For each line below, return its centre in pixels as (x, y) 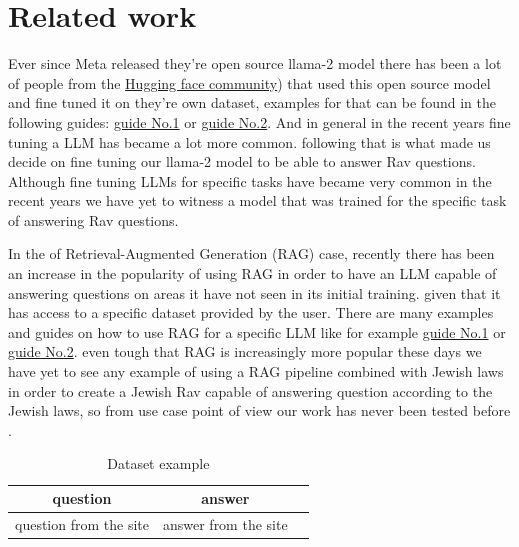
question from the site (82, 523)
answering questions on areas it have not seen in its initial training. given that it (254, 292)
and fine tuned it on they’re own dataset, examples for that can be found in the (252, 102)
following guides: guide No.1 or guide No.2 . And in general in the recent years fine (259, 121)
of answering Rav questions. (93, 219)
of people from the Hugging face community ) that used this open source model (249, 82)
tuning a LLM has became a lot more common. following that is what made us (249, 141)
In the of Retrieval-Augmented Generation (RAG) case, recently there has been (251, 253)
